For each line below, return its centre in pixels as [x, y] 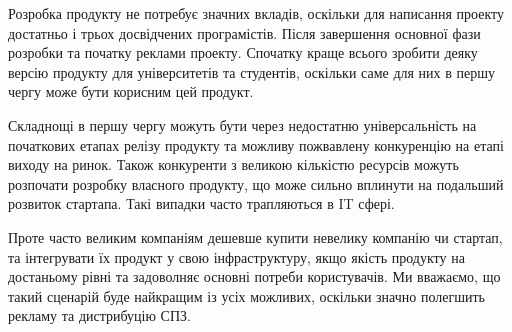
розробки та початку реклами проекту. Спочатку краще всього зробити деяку [243, 52]
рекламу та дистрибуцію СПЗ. [99, 315]
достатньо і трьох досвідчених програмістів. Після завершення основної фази [244, 32]
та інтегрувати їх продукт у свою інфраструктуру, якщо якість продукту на [236, 256]
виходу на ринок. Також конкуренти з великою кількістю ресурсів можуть [233, 164]
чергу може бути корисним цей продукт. [131, 91]
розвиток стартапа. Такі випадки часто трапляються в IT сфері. [201, 203]
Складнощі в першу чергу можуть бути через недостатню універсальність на [242, 124]
